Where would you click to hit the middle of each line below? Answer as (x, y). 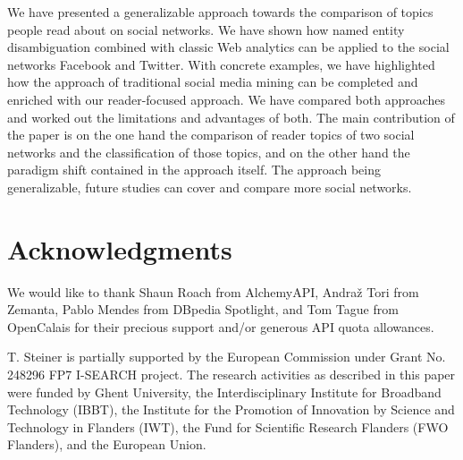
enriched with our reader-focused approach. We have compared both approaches (227, 99)
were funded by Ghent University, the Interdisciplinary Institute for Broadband (224, 392)
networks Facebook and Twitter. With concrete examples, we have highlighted (221, 64)
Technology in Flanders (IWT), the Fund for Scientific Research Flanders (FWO (228, 426)
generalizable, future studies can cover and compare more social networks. (210, 187)
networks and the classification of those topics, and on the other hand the (209, 152)
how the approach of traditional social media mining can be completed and (213, 82)
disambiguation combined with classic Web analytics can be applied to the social (228, 47)
